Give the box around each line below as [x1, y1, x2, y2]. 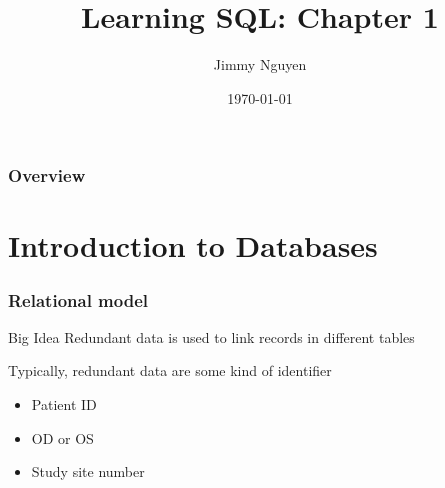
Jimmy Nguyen [213, 54, 307, 75]
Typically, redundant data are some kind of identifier [8, 360, 332, 381]
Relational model [8, 287, 149, 312]
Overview [8, 163, 86, 188]
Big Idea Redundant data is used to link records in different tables [8, 326, 415, 347]
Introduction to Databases [8, 225, 378, 266]
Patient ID [31, 394, 97, 415]
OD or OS [31, 427, 94, 448]
